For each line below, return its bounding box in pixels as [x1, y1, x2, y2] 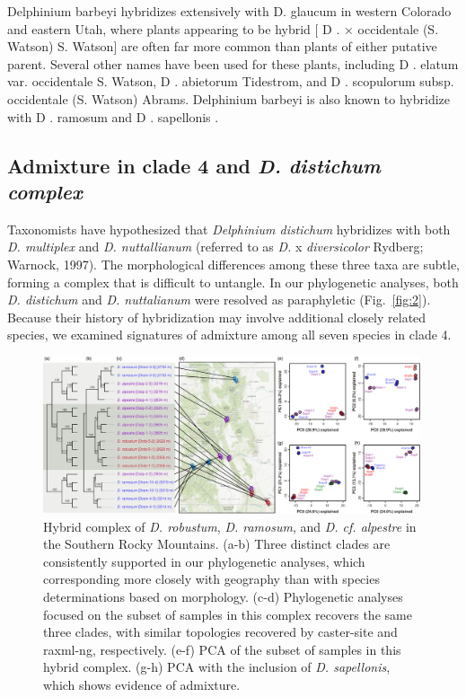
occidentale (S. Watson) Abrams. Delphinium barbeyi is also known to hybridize [7, 89, 450, 108]
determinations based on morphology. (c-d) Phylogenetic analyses [43, 587, 403, 605]
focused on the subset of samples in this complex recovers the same [43, 604, 412, 623]
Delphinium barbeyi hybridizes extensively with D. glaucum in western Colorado [7, 2, 452, 20]
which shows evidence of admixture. [43, 675, 241, 693]
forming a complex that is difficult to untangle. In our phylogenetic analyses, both [7, 272, 459, 291]
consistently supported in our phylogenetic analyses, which [43, 551, 365, 570]
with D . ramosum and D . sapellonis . [7, 107, 219, 126]
